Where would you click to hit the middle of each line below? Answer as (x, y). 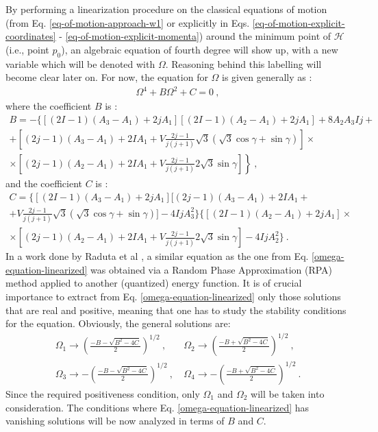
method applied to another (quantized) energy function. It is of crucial (154, 283)
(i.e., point (27, 49)
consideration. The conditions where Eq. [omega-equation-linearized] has (157, 407)
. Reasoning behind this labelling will (243, 63)
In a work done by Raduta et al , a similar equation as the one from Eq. (157, 256)
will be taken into (288, 393)
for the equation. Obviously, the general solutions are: (118, 323)
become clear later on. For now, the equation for (107, 77)
